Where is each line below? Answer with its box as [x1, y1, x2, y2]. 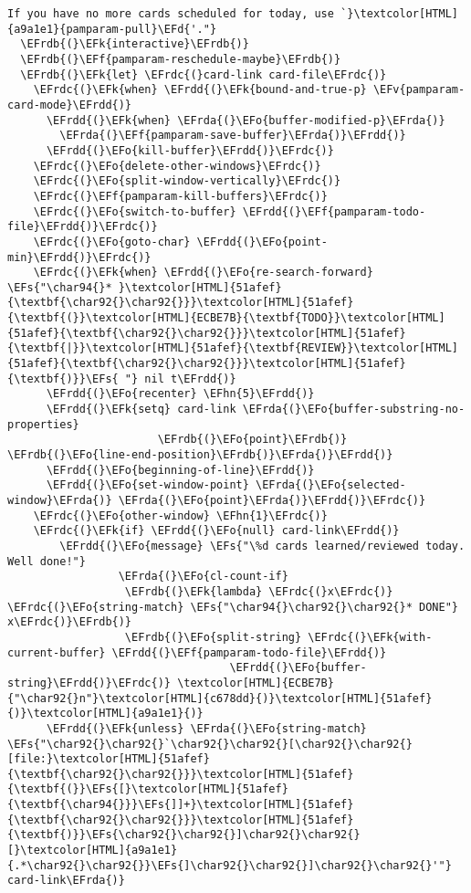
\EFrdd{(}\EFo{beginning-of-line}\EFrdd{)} [46, 463, 315, 477]
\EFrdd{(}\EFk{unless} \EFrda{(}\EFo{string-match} [46, 721, 367, 735]
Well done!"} [7, 554, 86, 568]
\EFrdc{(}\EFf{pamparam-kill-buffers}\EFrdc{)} [33, 189, 328, 203]
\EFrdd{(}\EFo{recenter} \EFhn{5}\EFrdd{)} [46, 387, 315, 401]
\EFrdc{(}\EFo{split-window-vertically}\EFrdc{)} [33, 174, 341, 188]
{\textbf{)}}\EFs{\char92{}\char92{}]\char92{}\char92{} [7, 828, 361, 842]
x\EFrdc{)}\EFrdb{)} [7, 615, 132, 629]
